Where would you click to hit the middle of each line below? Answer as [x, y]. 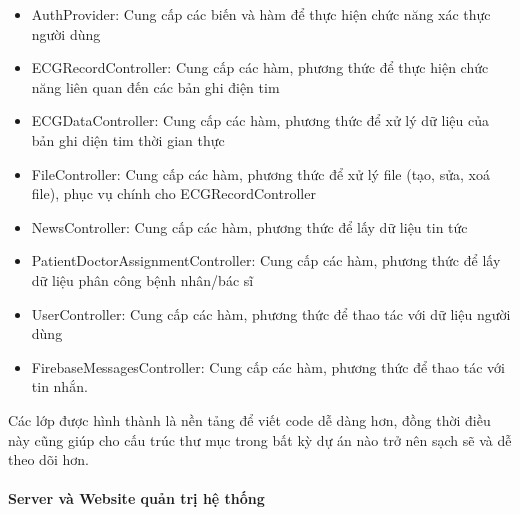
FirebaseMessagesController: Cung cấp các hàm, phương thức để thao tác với [268, 366]
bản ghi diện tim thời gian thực [128, 139]
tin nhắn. [59, 386]
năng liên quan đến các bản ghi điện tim [155, 86]
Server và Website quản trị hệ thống [136, 498]
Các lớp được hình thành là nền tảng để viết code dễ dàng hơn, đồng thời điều [249, 419]
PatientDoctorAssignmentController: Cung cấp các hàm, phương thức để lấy [266, 260]
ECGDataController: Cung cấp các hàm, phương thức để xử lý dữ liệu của [260, 120]
